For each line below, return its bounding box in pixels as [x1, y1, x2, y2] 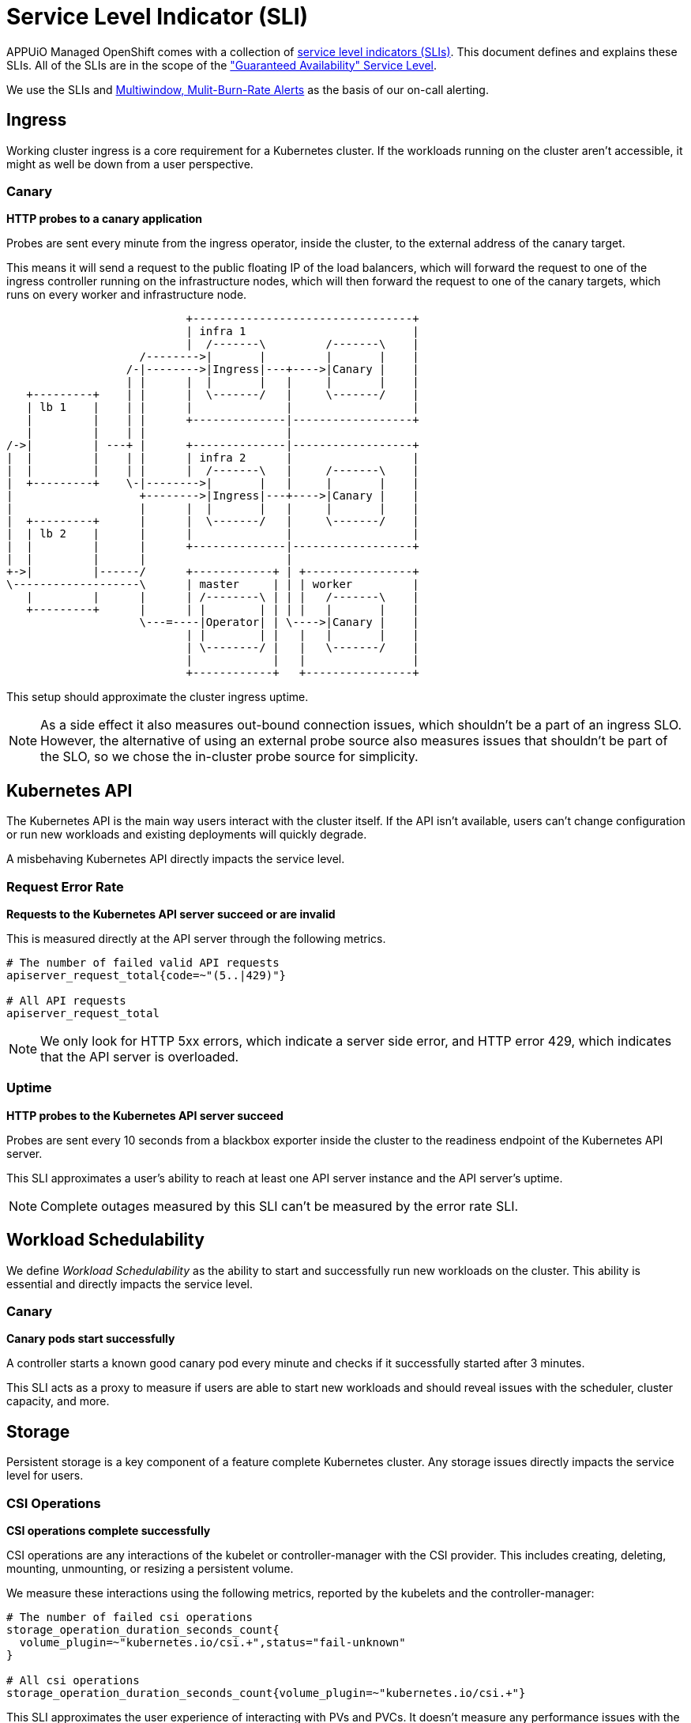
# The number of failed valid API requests [6, 956, 280, 969]
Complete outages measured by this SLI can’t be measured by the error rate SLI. [40, 1197, 519, 1214]
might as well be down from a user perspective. [6, 156, 253, 171]
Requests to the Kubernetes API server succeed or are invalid [6, 907, 336, 921]
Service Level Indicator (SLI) [6, 3, 309, 30]
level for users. [6, 1469, 84, 1483]
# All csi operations [6, 1673, 140, 1687]
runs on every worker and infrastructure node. [6, 288, 247, 302]
